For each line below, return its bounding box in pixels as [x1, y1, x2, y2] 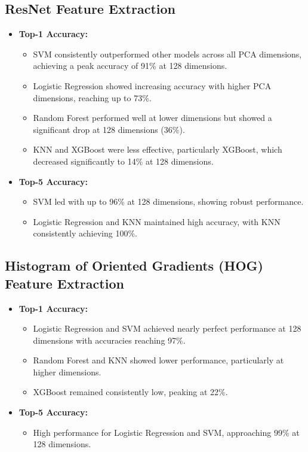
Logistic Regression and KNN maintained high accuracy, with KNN [33, 215, 281, 227]
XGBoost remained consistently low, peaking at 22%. [33, 386, 228, 398]
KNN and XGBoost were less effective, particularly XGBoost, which [33, 143, 282, 156]
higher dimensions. [33, 365, 101, 378]
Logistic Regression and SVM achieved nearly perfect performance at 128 [33, 322, 301, 335]
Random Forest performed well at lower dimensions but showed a [33, 111, 272, 124]
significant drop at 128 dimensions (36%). [33, 123, 185, 135]
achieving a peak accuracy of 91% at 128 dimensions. [33, 59, 227, 72]
